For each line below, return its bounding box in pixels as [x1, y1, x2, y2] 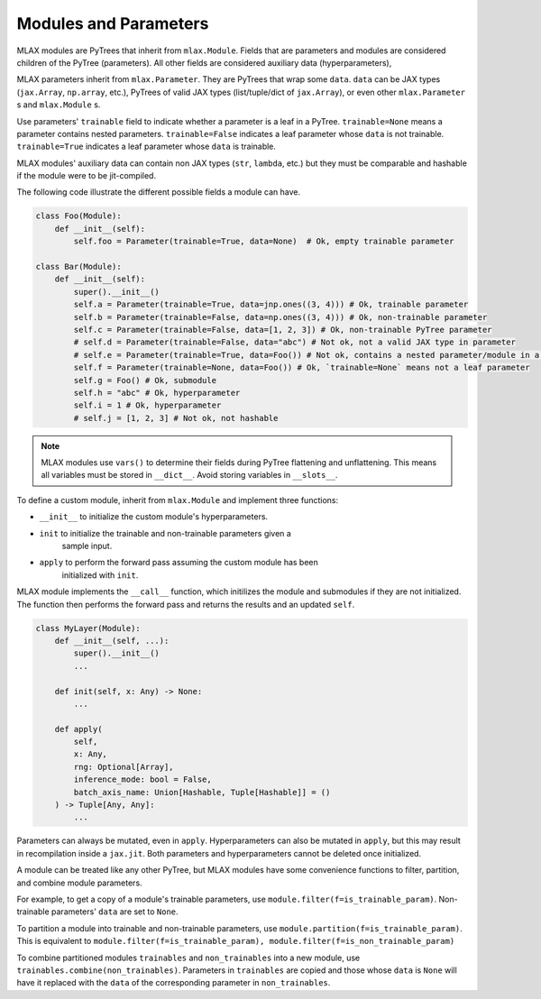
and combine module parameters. [16, 877, 143, 888]
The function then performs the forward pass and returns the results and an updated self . [16, 599, 355, 609]
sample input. [61, 541, 113, 552]
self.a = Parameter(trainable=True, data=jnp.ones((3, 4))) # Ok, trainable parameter [73, 299, 469, 310]
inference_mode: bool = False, [73, 774, 212, 784]
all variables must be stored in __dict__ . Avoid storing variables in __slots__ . [41, 470, 338, 481]
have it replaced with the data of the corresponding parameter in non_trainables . [16, 977, 331, 988]
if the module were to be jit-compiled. [16, 170, 157, 181]
